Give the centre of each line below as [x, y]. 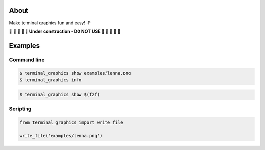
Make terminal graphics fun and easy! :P [50, 23]
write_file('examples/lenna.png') [61, 136]
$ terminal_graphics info [51, 80]
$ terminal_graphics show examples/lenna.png [75, 73]
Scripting [20, 109]
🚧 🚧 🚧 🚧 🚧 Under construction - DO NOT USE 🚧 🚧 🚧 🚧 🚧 [65, 31]
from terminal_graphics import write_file [71, 122]
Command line [27, 60]
